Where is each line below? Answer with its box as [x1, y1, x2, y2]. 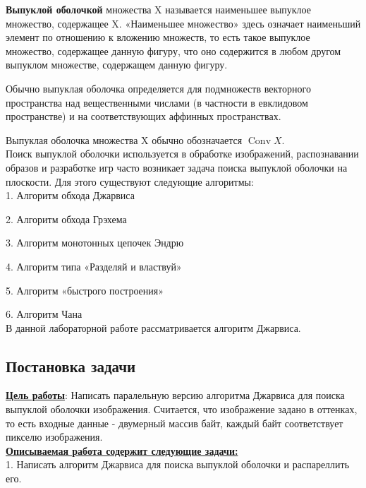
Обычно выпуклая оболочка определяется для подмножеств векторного [6, 81, 311, 95]
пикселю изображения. [6, 429, 103, 444]
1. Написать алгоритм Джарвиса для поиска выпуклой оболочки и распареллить [6, 457, 350, 472]
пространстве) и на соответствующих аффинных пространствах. [6, 109, 281, 124]
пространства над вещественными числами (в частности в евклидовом [6, 95, 308, 109]
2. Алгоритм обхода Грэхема [6, 211, 127, 226]
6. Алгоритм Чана [6, 307, 83, 321]
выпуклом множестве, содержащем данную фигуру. [6, 57, 228, 72]
